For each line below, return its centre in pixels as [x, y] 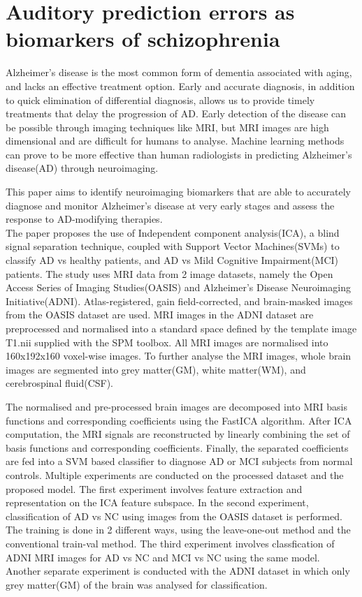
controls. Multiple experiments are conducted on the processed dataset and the [175, 474]
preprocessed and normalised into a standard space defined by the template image [181, 328]
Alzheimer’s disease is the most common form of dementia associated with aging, [179, 72]
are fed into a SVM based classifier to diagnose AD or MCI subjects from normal [179, 461]
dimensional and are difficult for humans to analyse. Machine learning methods [175, 141]
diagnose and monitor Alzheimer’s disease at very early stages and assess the [170, 205]
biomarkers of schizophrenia [143, 39]
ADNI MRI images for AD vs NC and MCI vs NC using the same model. [163, 557]
